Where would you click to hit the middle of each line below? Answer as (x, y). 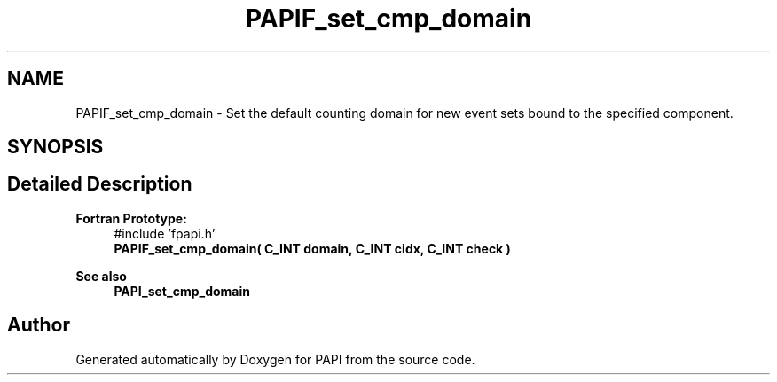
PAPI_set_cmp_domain (182, 291)
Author (39, 325)
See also (101, 276)
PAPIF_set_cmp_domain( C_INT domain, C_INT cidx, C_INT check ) (312, 248)
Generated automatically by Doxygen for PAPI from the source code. (275, 359)
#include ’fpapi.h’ (165, 233)
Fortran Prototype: (131, 218)
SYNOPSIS (55, 147)
